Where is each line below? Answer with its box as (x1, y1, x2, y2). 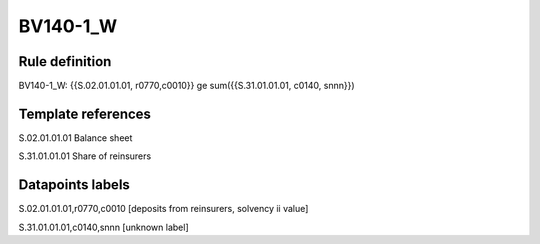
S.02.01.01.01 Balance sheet (18, 131, 133, 144)
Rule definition (18, 53, 112, 70)
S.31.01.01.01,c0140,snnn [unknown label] (18, 221, 189, 233)
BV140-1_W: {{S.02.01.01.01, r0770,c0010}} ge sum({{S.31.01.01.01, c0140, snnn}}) (18, 80, 355, 92)
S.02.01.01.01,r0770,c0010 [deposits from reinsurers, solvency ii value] (18, 203, 309, 215)
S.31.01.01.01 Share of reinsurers (18, 150, 152, 162)
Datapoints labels (18, 176, 130, 194)
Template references (18, 105, 152, 122)
